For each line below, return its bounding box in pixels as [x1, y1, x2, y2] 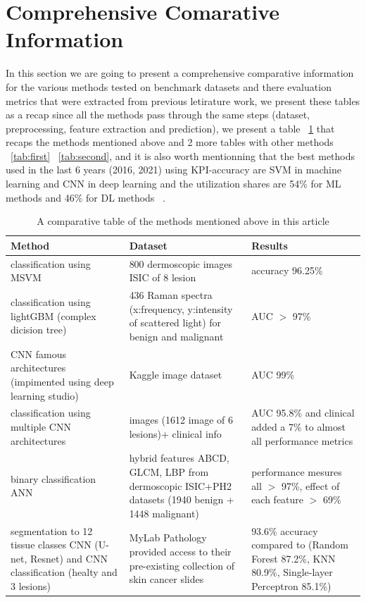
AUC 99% [251, 367, 295, 382]
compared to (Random [251, 537, 349, 552]
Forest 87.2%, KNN [251, 551, 336, 565]
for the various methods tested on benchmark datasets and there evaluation [6, 79, 332, 94]
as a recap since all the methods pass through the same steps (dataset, [6, 107, 310, 122]
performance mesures [251, 465, 342, 479]
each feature [251, 492, 304, 507]
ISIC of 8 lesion [129, 270, 196, 285]
